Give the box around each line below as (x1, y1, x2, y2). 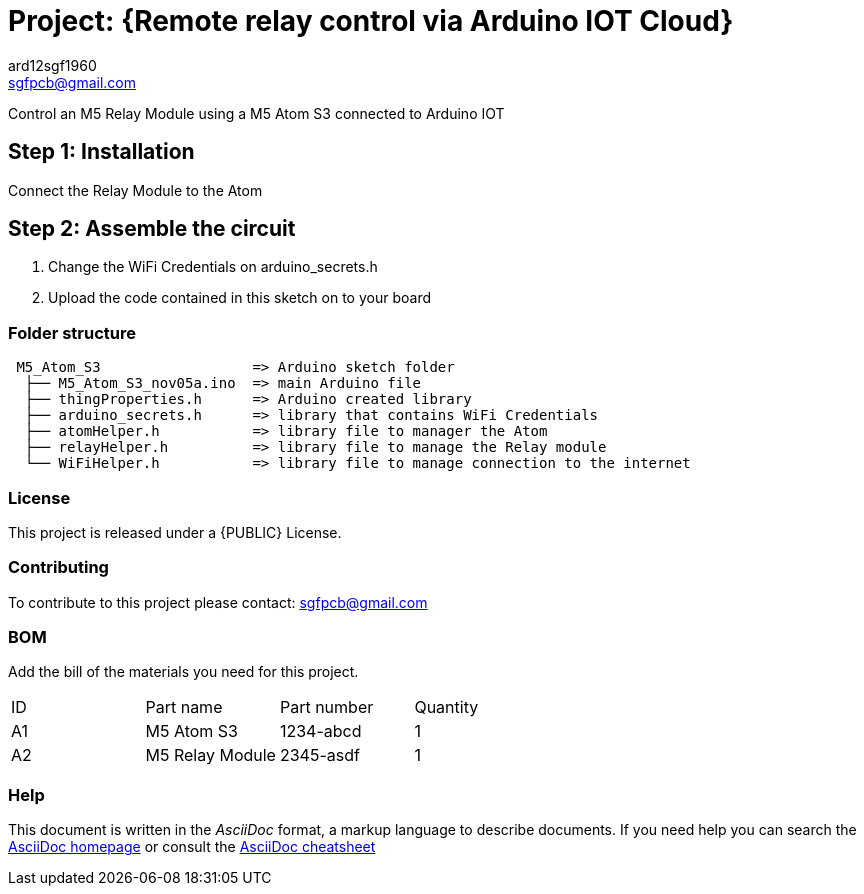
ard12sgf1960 (8, 56, 97, 74)
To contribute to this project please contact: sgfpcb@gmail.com (8, 593, 428, 611)
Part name (145, 697, 223, 718)
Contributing (8, 557, 109, 578)
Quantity (414, 697, 479, 718)
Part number (279, 697, 374, 718)
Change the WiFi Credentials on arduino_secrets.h (48, 258, 378, 276)
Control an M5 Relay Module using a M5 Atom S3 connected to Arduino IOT (8, 104, 505, 122)
